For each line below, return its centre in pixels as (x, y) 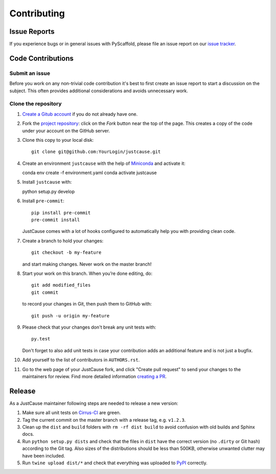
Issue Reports (32, 31)
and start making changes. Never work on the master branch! (87, 264)
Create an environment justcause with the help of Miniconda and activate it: (104, 163)
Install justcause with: (47, 182)
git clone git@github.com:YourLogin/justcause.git (96, 152)
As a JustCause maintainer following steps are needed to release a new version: (94, 403)
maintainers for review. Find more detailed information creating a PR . (95, 376)
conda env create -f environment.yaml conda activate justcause (89, 173)
